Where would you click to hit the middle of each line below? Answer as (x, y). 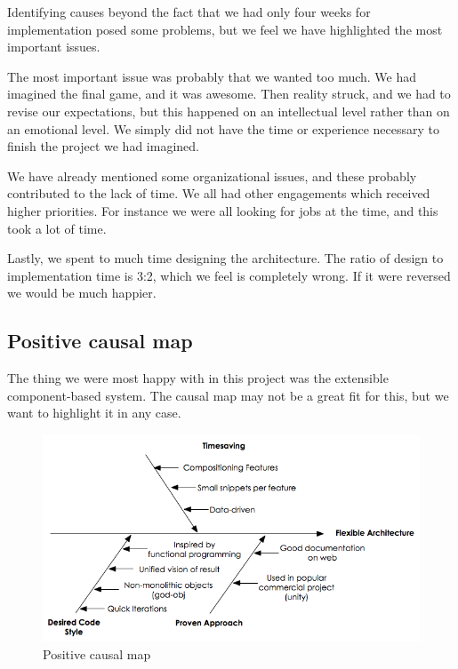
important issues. (54, 47)
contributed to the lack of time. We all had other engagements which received (219, 193)
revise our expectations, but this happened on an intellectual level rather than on (229, 111)
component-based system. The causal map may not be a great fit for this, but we (228, 395)
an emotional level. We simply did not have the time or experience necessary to (224, 128)
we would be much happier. (82, 293)
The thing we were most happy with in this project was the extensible (198, 378)
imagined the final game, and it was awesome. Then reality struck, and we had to (229, 94)
